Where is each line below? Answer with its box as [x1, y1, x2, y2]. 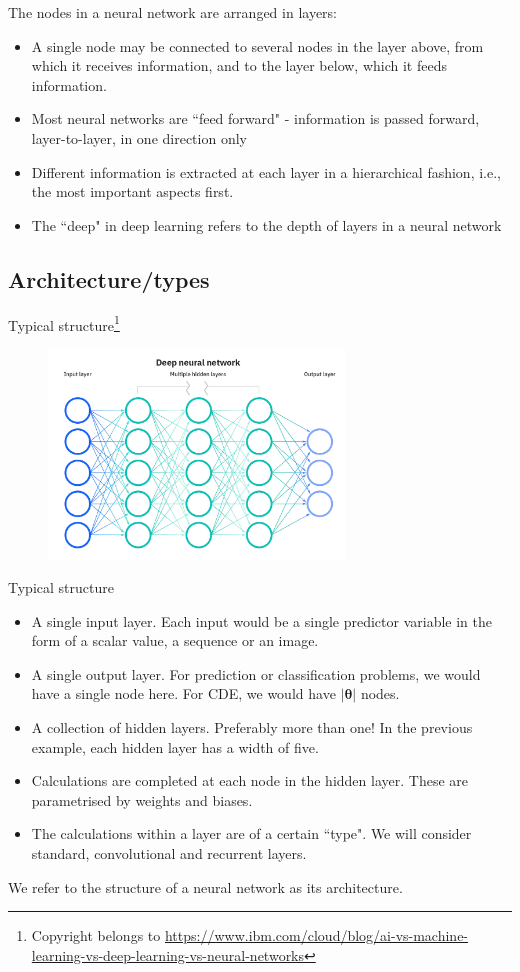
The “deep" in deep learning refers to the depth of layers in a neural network [31, 214, 502, 235]
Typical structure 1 [8, 311, 120, 335]
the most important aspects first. [31, 181, 234, 202]
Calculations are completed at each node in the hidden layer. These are [31, 770, 468, 791]
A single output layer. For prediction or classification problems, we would [31, 663, 481, 684]
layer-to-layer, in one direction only [31, 127, 247, 148]
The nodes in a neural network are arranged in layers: [8, 2, 337, 22]
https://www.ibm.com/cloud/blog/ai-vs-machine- [164, 925, 469, 946]
